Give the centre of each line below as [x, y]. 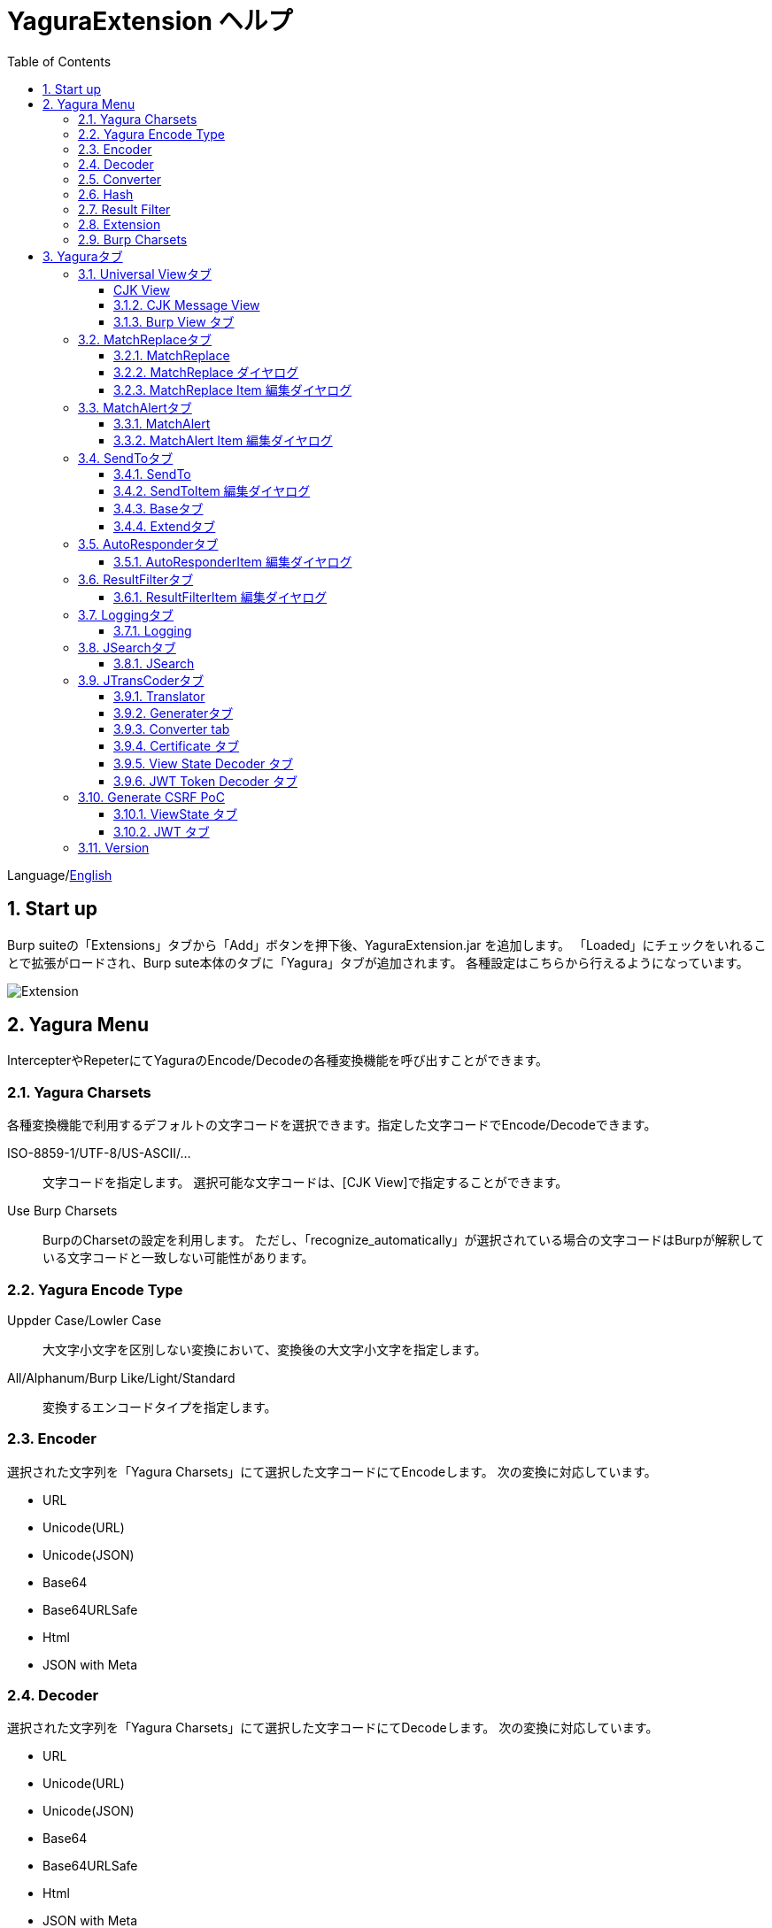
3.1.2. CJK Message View [187, 305]
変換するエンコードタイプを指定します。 [160, 1407]
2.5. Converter [120, 179]
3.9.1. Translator [159, 696]
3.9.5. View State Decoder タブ [204, 763]
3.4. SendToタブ [126, 458]
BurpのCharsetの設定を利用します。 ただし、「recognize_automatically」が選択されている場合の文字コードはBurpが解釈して [404, 1240]
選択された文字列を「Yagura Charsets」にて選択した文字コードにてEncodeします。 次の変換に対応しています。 [332, 1471]
